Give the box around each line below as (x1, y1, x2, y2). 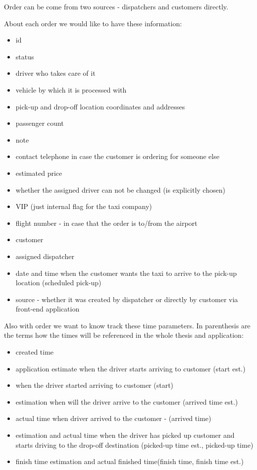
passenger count (15, 118, 64, 128)
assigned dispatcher (15, 251, 74, 261)
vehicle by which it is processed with (15, 84, 127, 95)
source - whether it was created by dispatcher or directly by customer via (15, 294, 238, 304)
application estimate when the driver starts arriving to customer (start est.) (15, 363, 246, 373)
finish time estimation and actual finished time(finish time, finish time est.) (15, 456, 244, 467)
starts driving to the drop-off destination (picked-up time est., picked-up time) (15, 439, 254, 450)
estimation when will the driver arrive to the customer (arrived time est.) (15, 396, 238, 407)
